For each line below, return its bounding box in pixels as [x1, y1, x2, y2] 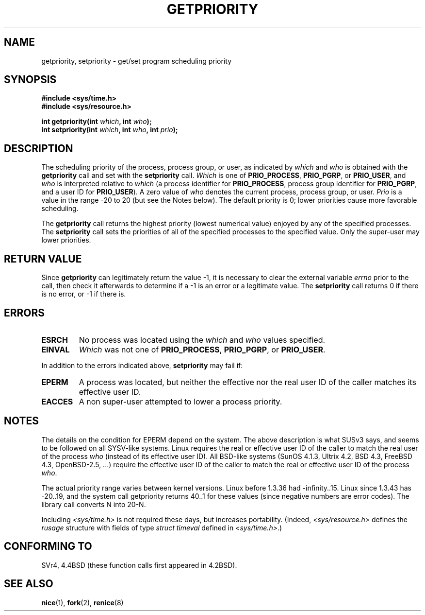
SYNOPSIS [4, 73, 57, 86]
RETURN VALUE [4, 252, 82, 265]
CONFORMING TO [4, 540, 92, 553]
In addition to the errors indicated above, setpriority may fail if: [41, 361, 243, 369]
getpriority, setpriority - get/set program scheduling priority [41, 56, 231, 65]
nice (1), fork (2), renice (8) [41, 598, 124, 607]
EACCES [41, 396, 73, 406]
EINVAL [41, 344, 70, 354]
